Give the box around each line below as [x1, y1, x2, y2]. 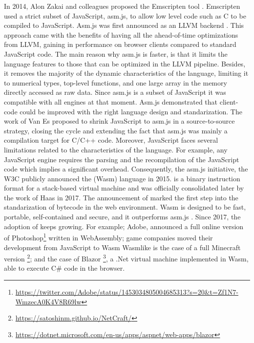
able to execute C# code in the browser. [4, 263, 125, 273]
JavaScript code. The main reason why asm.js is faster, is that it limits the [4, 48, 228, 59]
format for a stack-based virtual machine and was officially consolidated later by [4, 183, 244, 193]
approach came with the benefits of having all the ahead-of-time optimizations [4, 29, 238, 40]
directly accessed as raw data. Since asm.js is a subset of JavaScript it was [4, 87, 226, 97]
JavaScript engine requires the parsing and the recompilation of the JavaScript [4, 154, 239, 164]
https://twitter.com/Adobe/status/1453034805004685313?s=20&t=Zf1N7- [15, 286, 238, 297]
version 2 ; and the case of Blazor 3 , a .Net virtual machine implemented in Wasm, [4, 252, 249, 263]
